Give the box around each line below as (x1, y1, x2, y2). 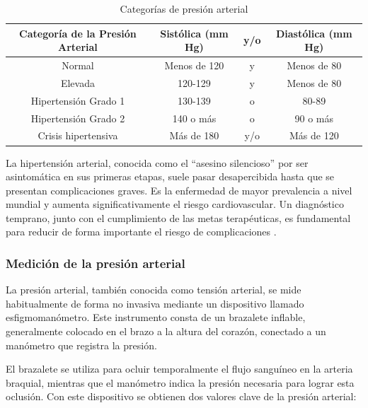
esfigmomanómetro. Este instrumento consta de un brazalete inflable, (6, 310, 306, 325)
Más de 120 (289, 128, 339, 143)
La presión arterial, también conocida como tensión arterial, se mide (6, 282, 301, 297)
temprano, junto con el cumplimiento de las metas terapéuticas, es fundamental (6, 210, 351, 225)
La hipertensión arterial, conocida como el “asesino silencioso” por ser (6, 155, 309, 170)
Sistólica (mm (160, 25, 229, 40)
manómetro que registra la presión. (6, 337, 157, 352)
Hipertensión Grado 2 (30, 110, 125, 125)
